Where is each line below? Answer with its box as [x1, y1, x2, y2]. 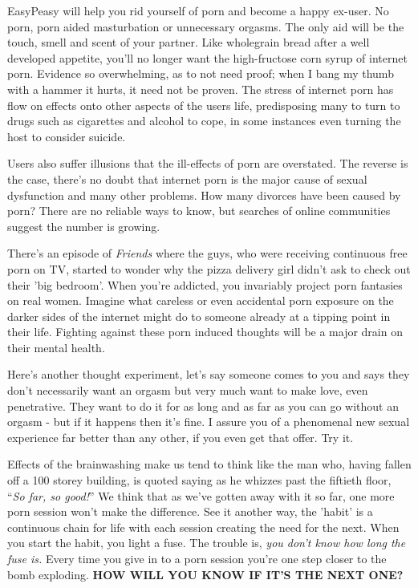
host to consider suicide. [7, 128, 126, 144]
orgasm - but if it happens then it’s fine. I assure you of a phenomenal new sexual [7, 413, 410, 430]
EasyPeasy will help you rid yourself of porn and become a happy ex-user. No [7, 2, 389, 18]
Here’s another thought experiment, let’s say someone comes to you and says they [7, 366, 410, 383]
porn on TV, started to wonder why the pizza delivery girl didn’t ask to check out [7, 260, 411, 277]
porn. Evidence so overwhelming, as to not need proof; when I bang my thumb [7, 65, 394, 82]
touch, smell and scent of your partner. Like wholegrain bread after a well [7, 34, 370, 51]
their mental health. [7, 339, 105, 355]
